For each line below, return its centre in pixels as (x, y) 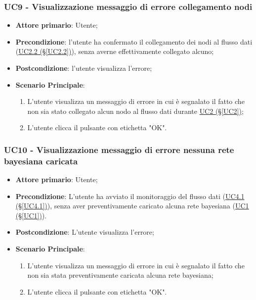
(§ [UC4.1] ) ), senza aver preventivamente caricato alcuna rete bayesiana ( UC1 (132, 206)
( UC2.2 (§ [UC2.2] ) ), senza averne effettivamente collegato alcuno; (115, 51)
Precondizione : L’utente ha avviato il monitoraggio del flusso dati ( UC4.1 (130, 196)
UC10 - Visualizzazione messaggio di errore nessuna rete (119, 149)
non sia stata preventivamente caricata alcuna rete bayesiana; (120, 275)
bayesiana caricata (41, 161)
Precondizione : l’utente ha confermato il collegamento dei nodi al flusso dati (134, 41)
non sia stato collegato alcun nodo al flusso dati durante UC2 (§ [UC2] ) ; (135, 111)
